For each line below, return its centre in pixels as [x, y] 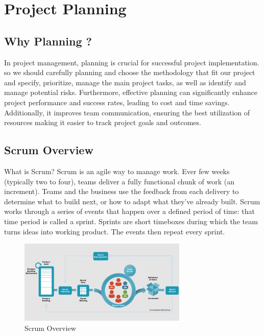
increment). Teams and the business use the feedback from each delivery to [122, 191]
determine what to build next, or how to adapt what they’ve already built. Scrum [132, 201]
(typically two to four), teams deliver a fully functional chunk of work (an [119, 181]
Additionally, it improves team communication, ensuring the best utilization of [127, 112]
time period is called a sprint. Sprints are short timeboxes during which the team [131, 221]
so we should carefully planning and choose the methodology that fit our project [130, 72]
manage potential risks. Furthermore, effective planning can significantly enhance [131, 92]
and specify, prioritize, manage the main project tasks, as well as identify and [125, 82]
